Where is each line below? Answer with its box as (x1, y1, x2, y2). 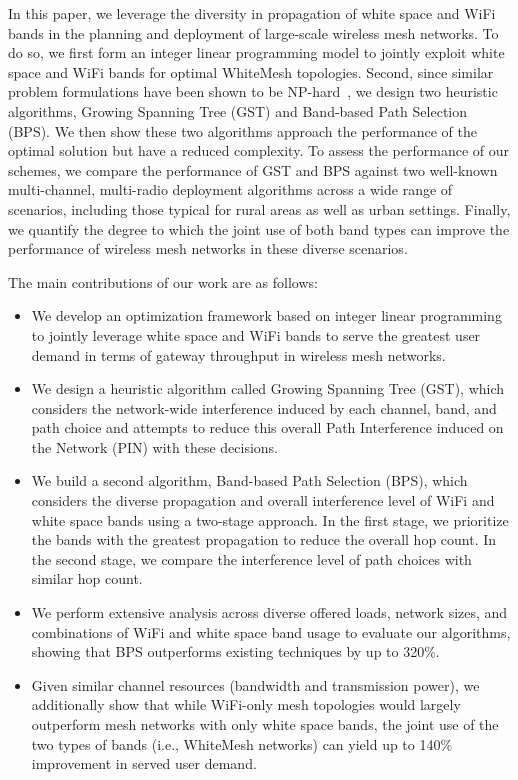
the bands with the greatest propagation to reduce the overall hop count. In (31, 529, 497, 550)
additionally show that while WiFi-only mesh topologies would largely (31, 694, 461, 715)
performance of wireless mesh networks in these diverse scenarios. (8, 238, 408, 259)
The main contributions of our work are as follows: (8, 271, 318, 292)
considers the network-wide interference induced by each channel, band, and (31, 397, 497, 418)
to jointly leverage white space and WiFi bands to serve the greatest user (31, 324, 481, 345)
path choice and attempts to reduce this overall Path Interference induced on (31, 417, 504, 438)
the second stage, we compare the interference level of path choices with (31, 548, 472, 569)
